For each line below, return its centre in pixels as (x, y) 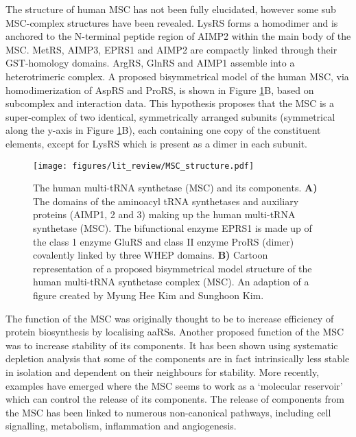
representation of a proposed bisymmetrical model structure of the (173, 268)
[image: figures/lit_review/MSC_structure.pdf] (144, 166)
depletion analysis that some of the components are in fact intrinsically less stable (178, 358)
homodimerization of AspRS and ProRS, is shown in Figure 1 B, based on (160, 90)
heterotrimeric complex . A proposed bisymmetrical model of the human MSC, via (177, 76)
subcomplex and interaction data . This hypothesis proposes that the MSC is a (170, 103)
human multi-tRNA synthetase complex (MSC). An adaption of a (171, 282)
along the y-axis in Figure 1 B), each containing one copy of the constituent (163, 130)
